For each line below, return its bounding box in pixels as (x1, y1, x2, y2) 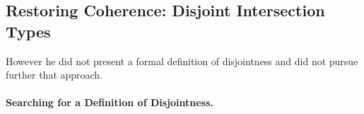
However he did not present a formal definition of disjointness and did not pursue (6, 53, 358, 68)
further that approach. (6, 67, 103, 82)
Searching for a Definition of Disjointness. (6, 95, 213, 110)
